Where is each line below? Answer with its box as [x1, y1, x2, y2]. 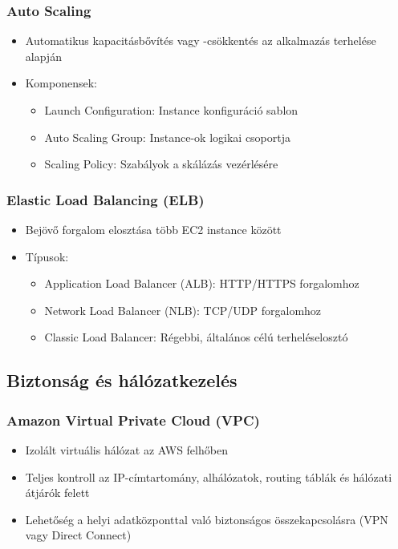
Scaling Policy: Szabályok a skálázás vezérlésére [44, 155, 278, 172]
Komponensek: [25, 75, 97, 91]
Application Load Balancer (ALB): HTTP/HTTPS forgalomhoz [44, 275, 359, 292]
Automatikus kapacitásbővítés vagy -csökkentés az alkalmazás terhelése [25, 32, 376, 49]
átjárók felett [25, 484, 90, 501]
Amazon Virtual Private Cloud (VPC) [6, 410, 260, 430]
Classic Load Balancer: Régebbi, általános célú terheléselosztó [44, 329, 348, 345]
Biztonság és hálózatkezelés [6, 368, 238, 393]
